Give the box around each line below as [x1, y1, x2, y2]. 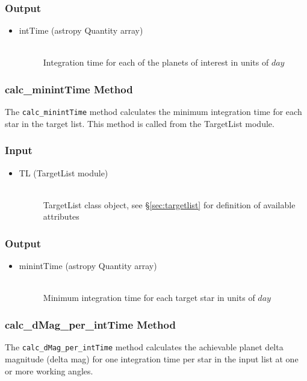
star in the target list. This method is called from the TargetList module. [5, 117, 274, 129]
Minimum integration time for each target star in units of [43, 291, 255, 304]
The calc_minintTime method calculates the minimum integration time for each [5, 105, 302, 118]
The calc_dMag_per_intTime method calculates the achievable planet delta [5, 341, 284, 353]
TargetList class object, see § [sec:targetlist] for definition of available [43, 198, 296, 211]
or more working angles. [5, 364, 93, 377]
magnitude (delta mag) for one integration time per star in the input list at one [5, 352, 299, 365]
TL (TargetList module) [19, 166, 108, 179]
